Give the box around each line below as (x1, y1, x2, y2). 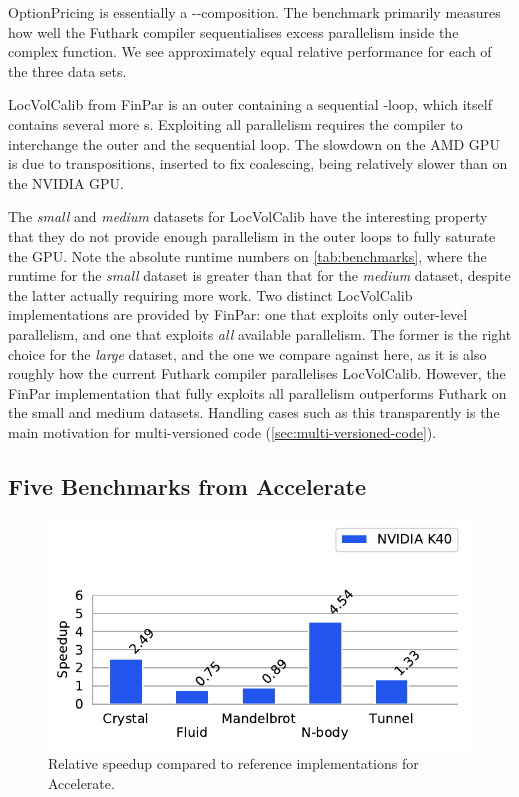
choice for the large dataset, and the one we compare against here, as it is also (8, 343, 487, 364)
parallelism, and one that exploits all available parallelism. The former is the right (8, 323, 512, 344)
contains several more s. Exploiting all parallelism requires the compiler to (8, 113, 463, 134)
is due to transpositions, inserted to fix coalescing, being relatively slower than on (8, 153, 508, 174)
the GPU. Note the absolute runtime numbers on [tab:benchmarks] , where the (8, 245, 487, 266)
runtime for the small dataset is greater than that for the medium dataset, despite (8, 265, 511, 286)
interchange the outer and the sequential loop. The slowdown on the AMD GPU (8, 133, 500, 154)
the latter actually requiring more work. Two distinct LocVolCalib (8, 284, 413, 305)
